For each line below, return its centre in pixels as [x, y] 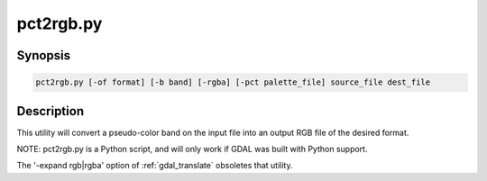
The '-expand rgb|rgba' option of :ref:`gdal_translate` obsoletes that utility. [155, 166]
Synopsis [44, 55]
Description [51, 111]
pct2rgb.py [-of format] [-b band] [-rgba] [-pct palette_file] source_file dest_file [233, 82]
